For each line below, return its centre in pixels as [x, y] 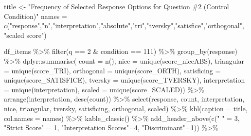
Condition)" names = [36, 16]
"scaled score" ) [25, 35]
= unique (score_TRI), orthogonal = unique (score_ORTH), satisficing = [112, 70]
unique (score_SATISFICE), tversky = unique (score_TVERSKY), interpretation [125, 80]
